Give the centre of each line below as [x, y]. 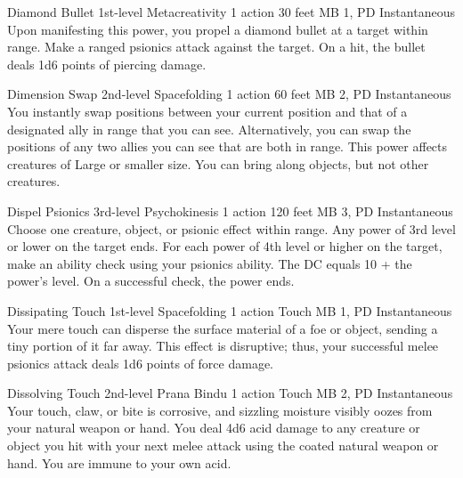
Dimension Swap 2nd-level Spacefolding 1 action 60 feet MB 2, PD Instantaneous [229, 94]
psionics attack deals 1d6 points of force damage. [140, 363]
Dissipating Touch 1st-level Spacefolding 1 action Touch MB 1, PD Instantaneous [230, 310]
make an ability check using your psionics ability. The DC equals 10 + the [210, 263]
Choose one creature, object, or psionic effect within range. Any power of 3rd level [231, 228]
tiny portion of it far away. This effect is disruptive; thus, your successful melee [223, 346]
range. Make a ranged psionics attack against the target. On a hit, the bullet [216, 47]
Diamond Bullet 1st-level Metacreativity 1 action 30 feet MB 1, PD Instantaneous [231, 12]
